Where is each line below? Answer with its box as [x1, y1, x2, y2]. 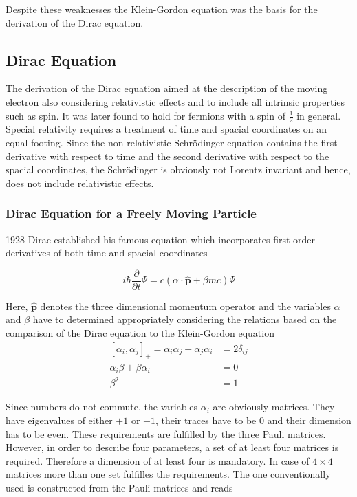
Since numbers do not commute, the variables [6, 399, 198, 414]
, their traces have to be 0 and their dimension [155, 413, 351, 428]
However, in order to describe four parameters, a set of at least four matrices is [6, 440, 339, 454]
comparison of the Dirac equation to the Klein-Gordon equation [6, 326, 274, 340]
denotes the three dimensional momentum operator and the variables [40, 298, 331, 313]
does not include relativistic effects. [6, 175, 154, 190]
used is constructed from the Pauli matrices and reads [6, 481, 233, 495]
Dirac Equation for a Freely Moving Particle [6, 205, 257, 222]
